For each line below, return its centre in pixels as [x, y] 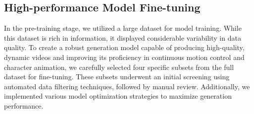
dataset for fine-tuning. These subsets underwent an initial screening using [117, 77]
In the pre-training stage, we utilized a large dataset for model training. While [123, 28]
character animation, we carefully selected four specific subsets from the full [119, 67]
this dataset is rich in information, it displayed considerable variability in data [123, 37]
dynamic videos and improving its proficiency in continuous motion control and [124, 57]
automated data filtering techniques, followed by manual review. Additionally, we [127, 86]
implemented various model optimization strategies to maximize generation [118, 96]
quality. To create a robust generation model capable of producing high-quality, [124, 47]
